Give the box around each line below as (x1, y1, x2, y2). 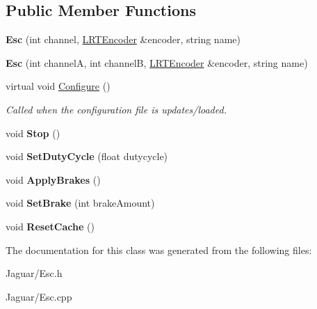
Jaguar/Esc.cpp (6, 289, 72, 303)
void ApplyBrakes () (6, 172, 101, 187)
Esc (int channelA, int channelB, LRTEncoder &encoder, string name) (6, 55, 308, 70)
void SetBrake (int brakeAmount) (6, 196, 155, 210)
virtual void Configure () (6, 79, 111, 93)
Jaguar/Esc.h (6, 266, 63, 280)
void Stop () (6, 125, 60, 140)
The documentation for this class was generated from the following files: (6, 242, 312, 257)
